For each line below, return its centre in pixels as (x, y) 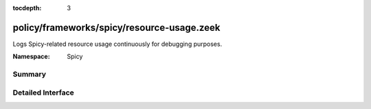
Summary (30, 74)
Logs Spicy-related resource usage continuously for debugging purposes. (117, 44)
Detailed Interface (44, 93)
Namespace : (32, 57)
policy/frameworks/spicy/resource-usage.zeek (116, 27)
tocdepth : (27, 8)
